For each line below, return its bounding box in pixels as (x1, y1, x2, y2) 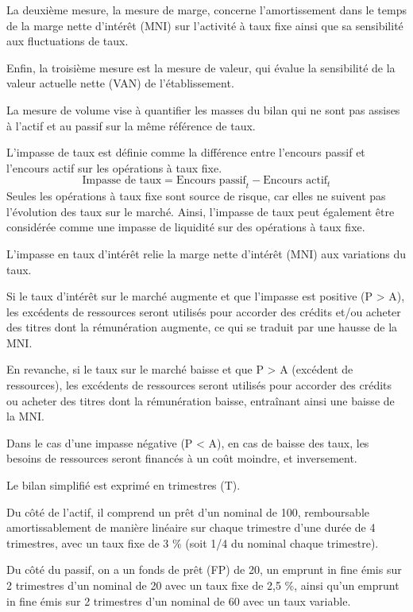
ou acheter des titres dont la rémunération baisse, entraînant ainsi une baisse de (6, 392, 395, 409)
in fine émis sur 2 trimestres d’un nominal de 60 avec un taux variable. (6, 592, 351, 609)
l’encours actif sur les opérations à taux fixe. (6, 159, 222, 176)
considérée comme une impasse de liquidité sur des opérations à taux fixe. (6, 219, 365, 235)
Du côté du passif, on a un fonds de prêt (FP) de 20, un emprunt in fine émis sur (6, 561, 402, 578)
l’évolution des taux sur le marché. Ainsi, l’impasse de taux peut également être (6, 203, 395, 219)
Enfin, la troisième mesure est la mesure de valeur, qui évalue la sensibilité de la (6, 59, 396, 76)
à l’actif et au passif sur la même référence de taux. (6, 117, 256, 134)
